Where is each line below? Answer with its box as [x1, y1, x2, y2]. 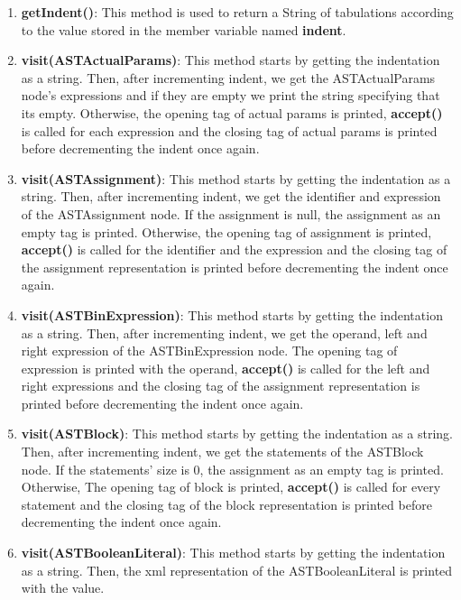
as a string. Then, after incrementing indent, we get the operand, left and [21, 323, 428, 342]
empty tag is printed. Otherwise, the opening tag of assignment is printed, [21, 222, 432, 241]
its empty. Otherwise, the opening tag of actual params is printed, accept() [21, 103, 443, 122]
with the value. [21, 578, 105, 597]
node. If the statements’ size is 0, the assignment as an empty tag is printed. [21, 459, 444, 478]
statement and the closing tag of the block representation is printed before [21, 494, 432, 513]
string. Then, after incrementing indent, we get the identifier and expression [21, 187, 441, 206]
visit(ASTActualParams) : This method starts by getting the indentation [21, 51, 440, 69]
